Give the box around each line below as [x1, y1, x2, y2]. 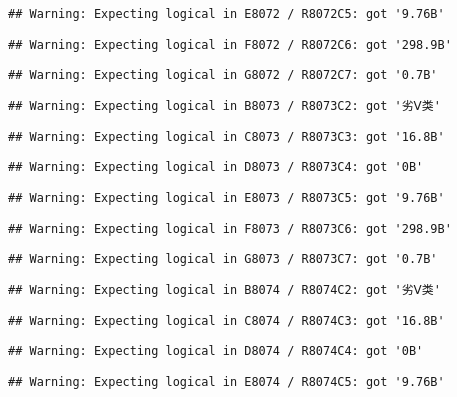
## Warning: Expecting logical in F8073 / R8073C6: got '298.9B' [8, 221, 452, 236]
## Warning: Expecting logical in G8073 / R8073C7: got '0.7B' [8, 252, 438, 267]
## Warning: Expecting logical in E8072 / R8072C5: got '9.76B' [8, 7, 445, 21]
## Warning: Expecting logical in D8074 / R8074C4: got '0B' [8, 344, 424, 359]
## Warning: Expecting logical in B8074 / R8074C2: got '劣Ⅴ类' [8, 282, 441, 297]
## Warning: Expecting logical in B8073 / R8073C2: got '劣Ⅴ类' [8, 98, 441, 113]
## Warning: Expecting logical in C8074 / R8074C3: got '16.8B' [8, 313, 445, 328]
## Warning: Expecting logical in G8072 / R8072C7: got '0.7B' [8, 68, 438, 83]
